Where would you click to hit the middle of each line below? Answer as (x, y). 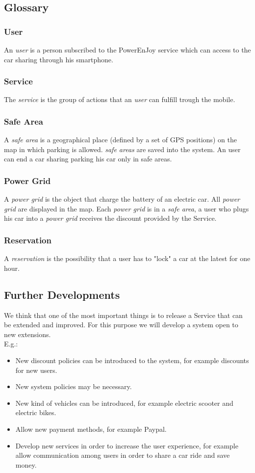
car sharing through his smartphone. (59, 59)
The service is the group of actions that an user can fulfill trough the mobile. (120, 99)
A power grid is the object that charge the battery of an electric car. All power (122, 199)
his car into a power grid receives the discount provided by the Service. (110, 218)
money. (26, 464)
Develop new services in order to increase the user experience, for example (127, 445)
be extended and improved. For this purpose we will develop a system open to (121, 325)
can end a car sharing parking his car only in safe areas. (88, 159)
